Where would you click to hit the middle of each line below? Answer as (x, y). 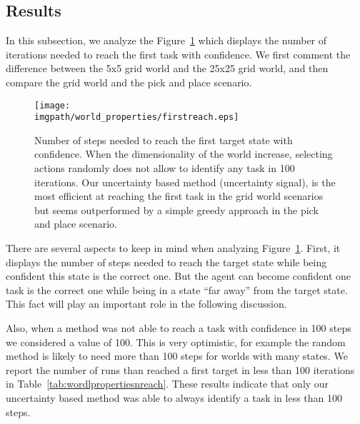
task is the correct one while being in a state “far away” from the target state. (177, 289)
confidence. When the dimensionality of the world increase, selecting (184, 154)
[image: (52, 105)
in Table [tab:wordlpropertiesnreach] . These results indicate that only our (167, 384)
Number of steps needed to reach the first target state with (164, 140)
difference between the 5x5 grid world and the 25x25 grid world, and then (167, 68)
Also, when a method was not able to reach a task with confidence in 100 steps (179, 328)
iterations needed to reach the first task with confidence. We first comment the (178, 54)
